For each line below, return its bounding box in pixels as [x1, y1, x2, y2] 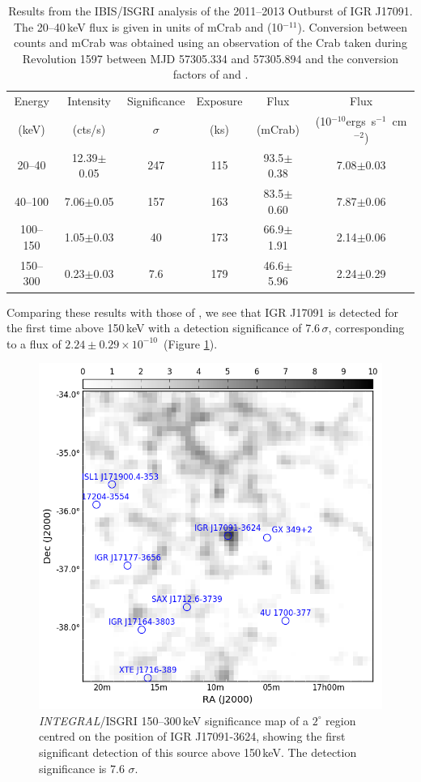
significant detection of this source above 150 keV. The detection [39, 743, 357, 760]
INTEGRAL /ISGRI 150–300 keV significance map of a [39, 711, 308, 729]
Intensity [67, 92, 111, 109]
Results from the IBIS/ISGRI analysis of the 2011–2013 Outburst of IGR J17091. [8, 2, 413, 19]
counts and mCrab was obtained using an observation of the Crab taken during [14, 34, 407, 51]
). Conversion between [297, 18, 407, 35]
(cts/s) [72, 120, 106, 137]
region [325, 711, 356, 729]
